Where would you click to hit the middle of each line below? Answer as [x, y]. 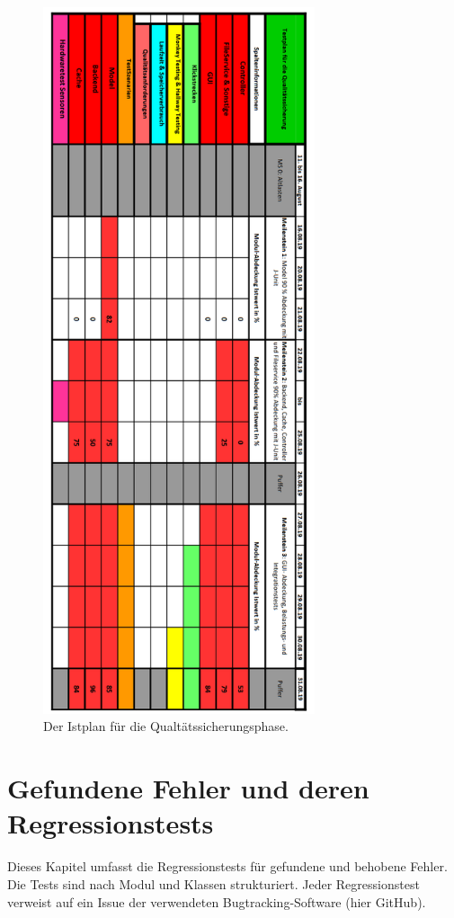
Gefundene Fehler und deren [188, 788]
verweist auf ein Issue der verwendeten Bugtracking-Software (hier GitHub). [217, 901]
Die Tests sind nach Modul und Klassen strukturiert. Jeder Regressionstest [214, 883]
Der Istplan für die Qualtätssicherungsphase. [166, 726]
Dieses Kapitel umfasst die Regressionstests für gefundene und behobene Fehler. [227, 866]
